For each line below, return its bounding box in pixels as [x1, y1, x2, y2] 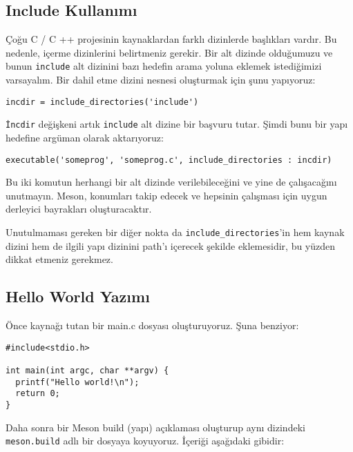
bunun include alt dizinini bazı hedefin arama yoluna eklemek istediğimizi [6, 59, 322, 73]
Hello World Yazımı [6, 286, 150, 307]
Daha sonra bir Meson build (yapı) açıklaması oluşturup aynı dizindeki [6, 420, 305, 434]
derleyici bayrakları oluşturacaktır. [6, 202, 152, 216]
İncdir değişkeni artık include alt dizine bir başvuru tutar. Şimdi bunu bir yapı [6, 117, 348, 131]
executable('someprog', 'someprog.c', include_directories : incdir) [6, 155, 332, 165]
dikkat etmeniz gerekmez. [6, 252, 113, 266]
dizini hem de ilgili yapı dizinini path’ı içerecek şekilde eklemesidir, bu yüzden [6, 238, 336, 253]
